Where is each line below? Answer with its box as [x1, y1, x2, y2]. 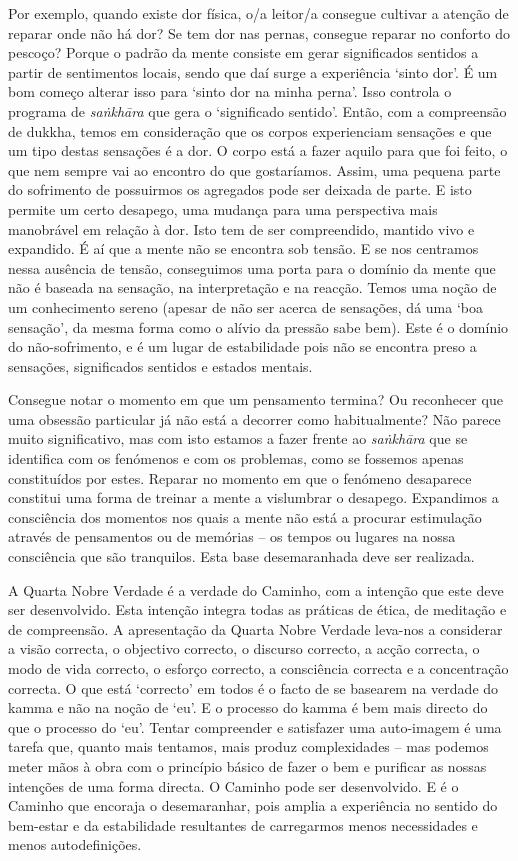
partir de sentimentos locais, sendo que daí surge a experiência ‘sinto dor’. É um [8, 61, 498, 82]
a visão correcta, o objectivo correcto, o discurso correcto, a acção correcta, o [8, 638, 480, 659]
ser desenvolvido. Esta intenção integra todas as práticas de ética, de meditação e [8, 599, 507, 620]
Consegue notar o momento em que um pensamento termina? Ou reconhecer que [8, 389, 503, 410]
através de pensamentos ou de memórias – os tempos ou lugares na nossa [8, 526, 456, 547]
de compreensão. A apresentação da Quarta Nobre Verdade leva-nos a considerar [8, 618, 503, 639]
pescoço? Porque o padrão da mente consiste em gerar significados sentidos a [8, 42, 479, 63]
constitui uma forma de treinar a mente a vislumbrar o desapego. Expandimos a [8, 487, 499, 508]
